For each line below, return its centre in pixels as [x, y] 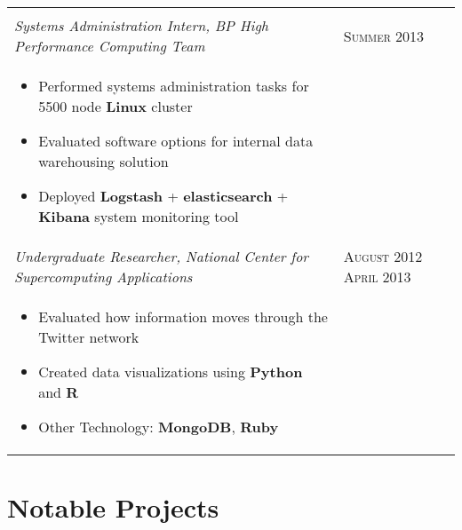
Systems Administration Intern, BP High [141, 25]
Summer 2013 [384, 36]
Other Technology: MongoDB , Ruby [159, 427]
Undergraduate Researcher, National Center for [162, 256]
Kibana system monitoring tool [139, 216]
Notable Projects [113, 507]
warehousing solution [104, 161]
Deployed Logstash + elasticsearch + [163, 196]
